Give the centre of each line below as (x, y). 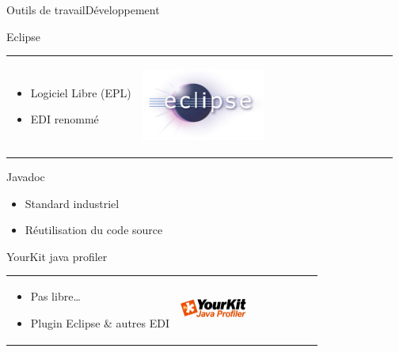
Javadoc (26, 177)
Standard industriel (72, 203)
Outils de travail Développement (83, 9)
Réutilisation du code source (94, 230)
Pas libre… (55, 296)
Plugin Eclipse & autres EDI (100, 322)
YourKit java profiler (57, 256)
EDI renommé (65, 119)
